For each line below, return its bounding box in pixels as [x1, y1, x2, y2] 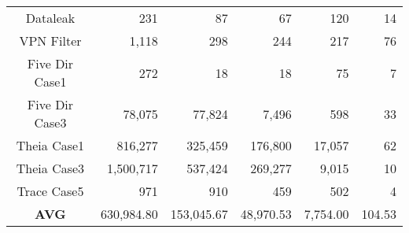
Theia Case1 [16, 136, 85, 154]
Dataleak [25, 9, 76, 27]
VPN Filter [19, 31, 82, 50]
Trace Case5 [17, 182, 84, 200]
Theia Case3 [16, 159, 85, 177]
